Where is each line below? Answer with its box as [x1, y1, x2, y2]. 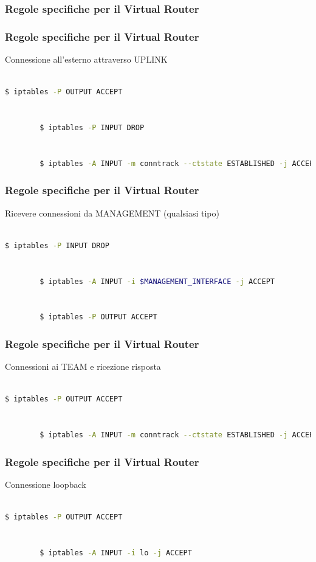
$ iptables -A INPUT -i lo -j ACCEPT [39, 548, 192, 557]
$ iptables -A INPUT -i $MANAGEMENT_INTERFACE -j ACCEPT [39, 277, 275, 286]
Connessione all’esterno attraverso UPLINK [5, 53, 168, 66]
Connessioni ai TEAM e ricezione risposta [5, 360, 161, 373]
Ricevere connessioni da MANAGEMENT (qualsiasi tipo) [5, 206, 219, 219]
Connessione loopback [5, 477, 86, 490]
